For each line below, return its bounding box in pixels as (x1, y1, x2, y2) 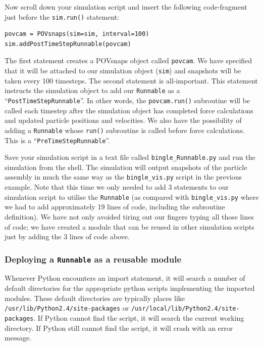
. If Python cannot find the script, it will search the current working (33, 312, 244, 323)
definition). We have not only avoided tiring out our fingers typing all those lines (5, 211, 254, 222)
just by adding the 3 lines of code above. (5, 231, 130, 242)
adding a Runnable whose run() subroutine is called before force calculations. (5, 124, 245, 135)
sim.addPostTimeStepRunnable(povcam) (5, 40, 131, 48)
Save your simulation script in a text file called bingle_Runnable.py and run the (5, 152, 255, 162)
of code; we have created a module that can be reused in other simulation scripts (5, 221, 254, 232)
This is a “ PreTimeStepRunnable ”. (5, 135, 110, 145)
